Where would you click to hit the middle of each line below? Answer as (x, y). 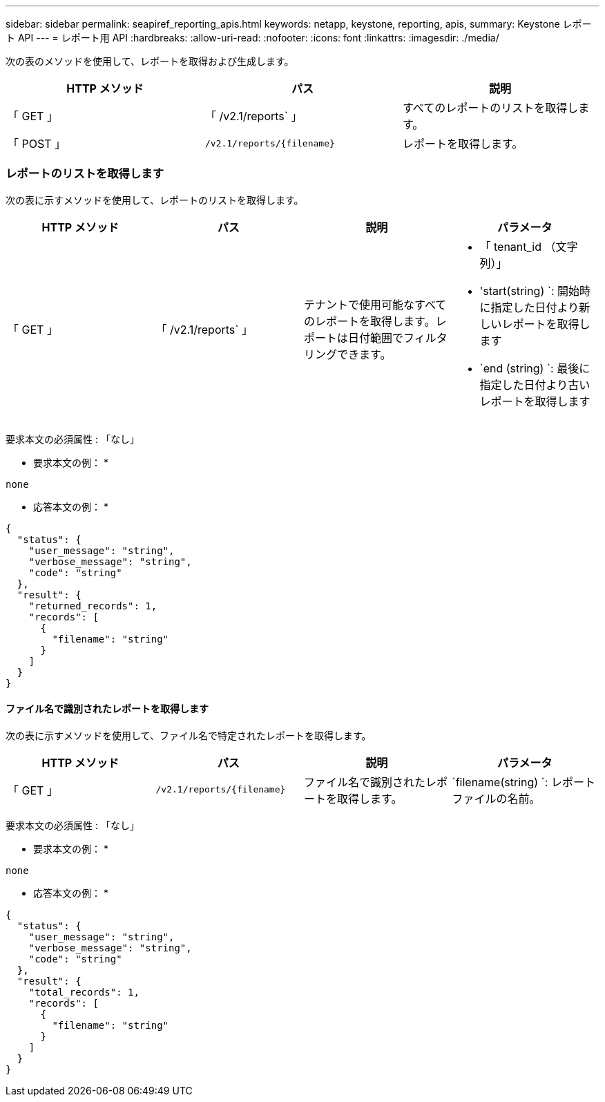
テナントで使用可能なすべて (375, 304)
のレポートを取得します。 (370, 321)
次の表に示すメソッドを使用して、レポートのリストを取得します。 (155, 200)
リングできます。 (348, 354)
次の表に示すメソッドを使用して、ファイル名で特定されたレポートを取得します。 (189, 735)
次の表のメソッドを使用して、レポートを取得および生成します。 (150, 61)
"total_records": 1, (84, 992)
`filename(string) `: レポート (524, 782)
